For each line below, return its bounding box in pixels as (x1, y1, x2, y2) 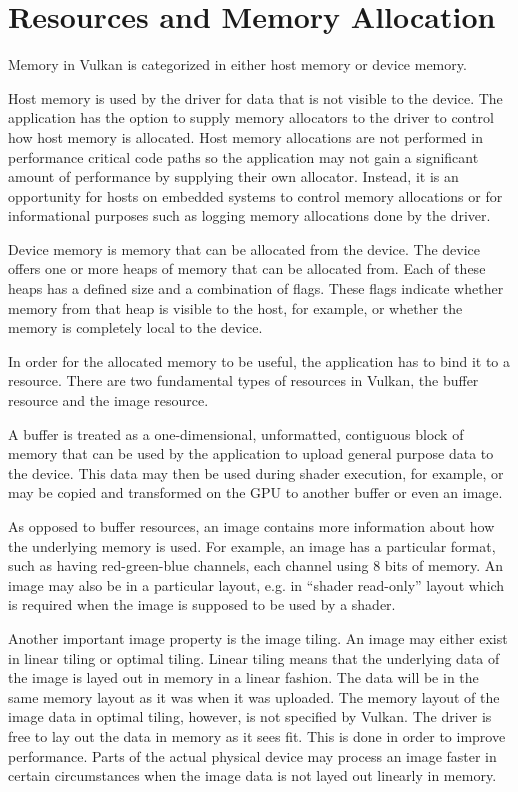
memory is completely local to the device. (8, 317, 263, 338)
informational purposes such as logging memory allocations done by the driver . (8, 205, 491, 226)
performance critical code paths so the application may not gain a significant (8, 146, 479, 167)
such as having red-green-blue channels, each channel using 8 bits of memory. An (8, 555, 504, 576)
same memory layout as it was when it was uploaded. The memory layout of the (8, 686, 500, 707)
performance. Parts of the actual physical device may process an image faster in (8, 745, 497, 766)
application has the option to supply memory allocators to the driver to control (8, 107, 494, 128)
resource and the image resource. (8, 390, 209, 411)
